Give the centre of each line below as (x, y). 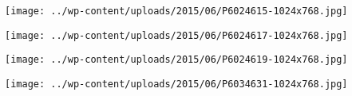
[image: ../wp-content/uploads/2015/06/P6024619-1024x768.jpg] (176, 60)
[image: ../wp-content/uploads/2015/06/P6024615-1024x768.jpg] (176, 11)
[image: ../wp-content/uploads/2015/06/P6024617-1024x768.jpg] (176, 35)
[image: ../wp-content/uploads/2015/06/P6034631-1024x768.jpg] (176, 84)
